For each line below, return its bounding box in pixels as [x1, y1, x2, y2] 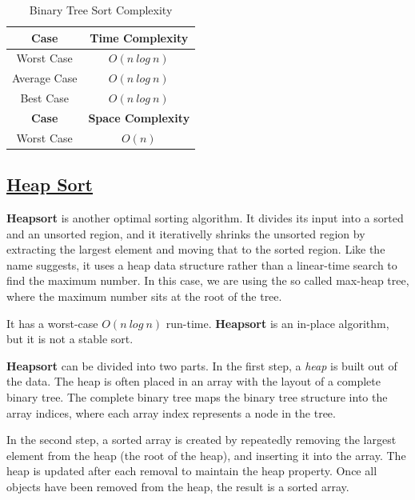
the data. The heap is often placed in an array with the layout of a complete [6, 373, 381, 390]
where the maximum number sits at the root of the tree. [6, 288, 282, 305]
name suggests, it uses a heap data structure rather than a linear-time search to [6, 256, 397, 273]
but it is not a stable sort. [6, 330, 134, 347]
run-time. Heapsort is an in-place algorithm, [166, 314, 389, 331]
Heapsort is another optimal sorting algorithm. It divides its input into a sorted [6, 210, 404, 226]
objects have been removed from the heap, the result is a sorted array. [6, 478, 349, 495]
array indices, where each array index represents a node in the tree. [6, 404, 336, 421]
